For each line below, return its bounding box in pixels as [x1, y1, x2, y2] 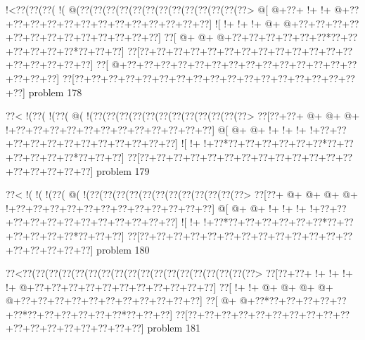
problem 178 [28, 84, 82, 99]
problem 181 [147, 320, 200, 335]
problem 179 [96, 163, 150, 178]
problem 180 [96, 242, 150, 256]
